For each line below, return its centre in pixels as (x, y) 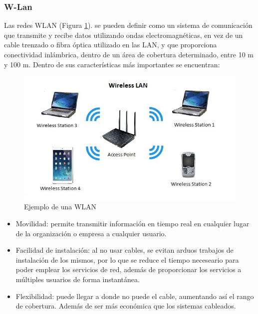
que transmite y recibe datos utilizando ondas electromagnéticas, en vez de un (124, 35)
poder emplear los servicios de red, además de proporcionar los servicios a (129, 269)
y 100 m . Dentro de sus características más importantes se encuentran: (112, 64)
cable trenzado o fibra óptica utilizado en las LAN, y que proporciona (111, 45)
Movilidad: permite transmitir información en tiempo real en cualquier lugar (132, 224)
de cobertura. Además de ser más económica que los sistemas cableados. (126, 306)
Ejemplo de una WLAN (60, 207)
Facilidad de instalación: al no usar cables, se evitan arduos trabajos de (125, 250)
